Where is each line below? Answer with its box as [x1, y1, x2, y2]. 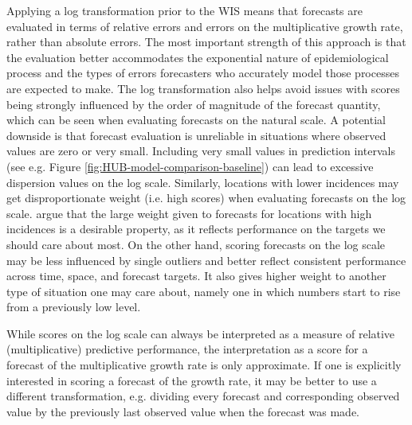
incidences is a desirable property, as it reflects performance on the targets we [6, 220, 386, 237]
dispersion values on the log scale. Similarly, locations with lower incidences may [6, 174, 399, 190]
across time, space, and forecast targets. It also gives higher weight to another [6, 267, 386, 284]
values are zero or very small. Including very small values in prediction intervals [6, 142, 395, 159]
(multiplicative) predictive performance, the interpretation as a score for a [6, 341, 368, 357]
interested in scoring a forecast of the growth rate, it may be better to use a [6, 372, 377, 388]
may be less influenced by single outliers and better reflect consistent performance [6, 251, 406, 268]
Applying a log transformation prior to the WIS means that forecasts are [6, 2, 363, 18]
